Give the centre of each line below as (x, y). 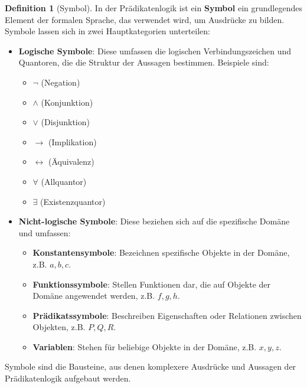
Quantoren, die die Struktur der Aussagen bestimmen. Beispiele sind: (144, 62)
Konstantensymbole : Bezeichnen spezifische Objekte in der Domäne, (161, 252)
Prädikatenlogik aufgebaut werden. (68, 378)
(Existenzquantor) (73, 201)
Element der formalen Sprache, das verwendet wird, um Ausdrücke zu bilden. (145, 19)
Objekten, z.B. (59, 327)
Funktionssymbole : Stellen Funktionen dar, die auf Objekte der (152, 284)
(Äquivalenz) (71, 162)
